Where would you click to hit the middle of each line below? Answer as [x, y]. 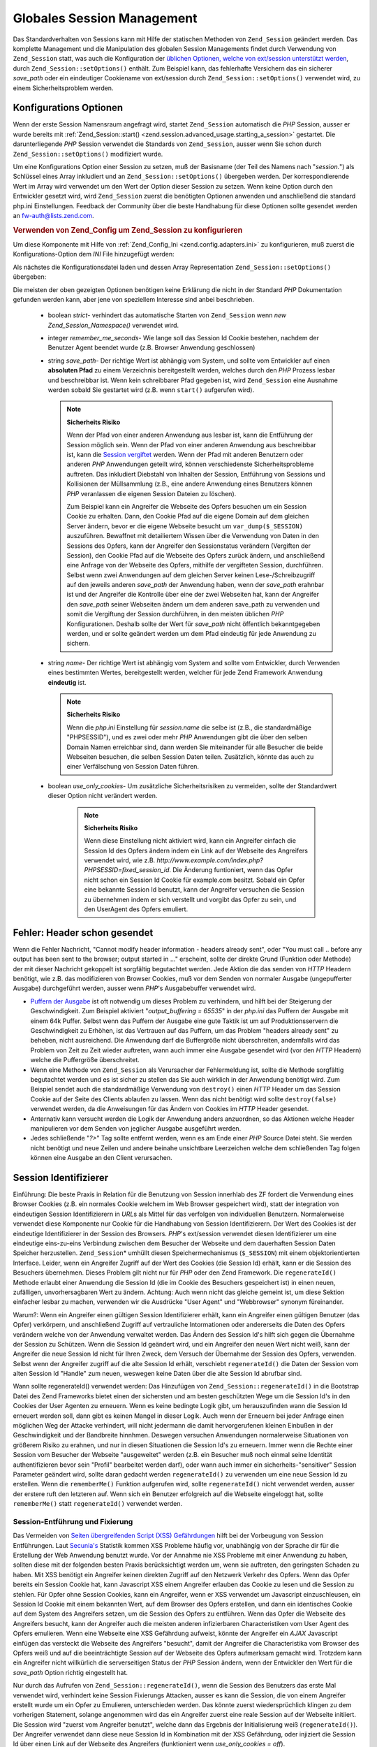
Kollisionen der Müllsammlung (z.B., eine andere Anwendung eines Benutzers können [190, 484]
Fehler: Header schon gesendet [83, 933]
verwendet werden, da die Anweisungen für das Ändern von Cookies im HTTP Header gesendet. [170, 1109]
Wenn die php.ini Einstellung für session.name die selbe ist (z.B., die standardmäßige [189, 727]
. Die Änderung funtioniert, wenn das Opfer [231, 870]
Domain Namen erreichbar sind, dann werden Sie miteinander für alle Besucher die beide [195, 747]
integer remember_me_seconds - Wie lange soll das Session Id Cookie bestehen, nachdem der [183, 338]
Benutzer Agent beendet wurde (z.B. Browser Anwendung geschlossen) [151, 348]
